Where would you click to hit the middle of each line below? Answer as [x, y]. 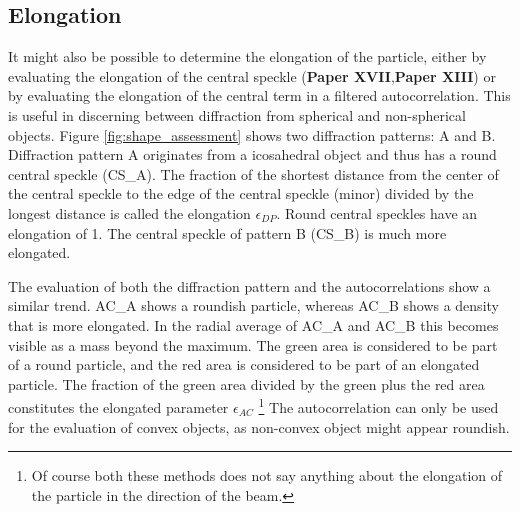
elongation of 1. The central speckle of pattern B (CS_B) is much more [227, 232]
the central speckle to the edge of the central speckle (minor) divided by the [241, 193]
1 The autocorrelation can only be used [378, 405]
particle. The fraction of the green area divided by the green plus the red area [246, 383]
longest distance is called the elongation [129, 212]
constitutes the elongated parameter [118, 406]
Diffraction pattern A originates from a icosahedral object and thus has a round [252, 154]
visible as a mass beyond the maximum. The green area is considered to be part [253, 344]
